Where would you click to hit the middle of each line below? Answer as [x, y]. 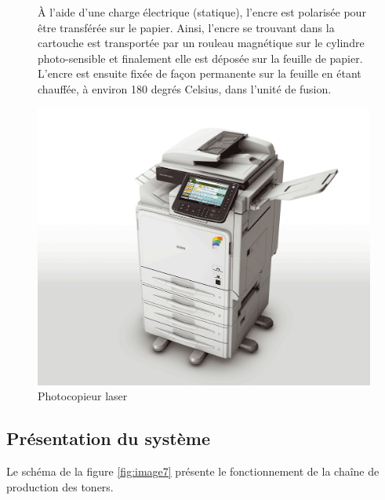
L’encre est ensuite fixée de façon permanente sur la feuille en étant [200, 73]
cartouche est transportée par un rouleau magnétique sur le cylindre [201, 43]
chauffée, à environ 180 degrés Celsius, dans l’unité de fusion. [185, 88]
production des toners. [60, 486]
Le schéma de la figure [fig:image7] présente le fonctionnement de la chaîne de [193, 471]
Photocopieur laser [83, 396]
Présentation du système [108, 438]
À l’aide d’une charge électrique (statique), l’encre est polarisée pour [202, 12]
